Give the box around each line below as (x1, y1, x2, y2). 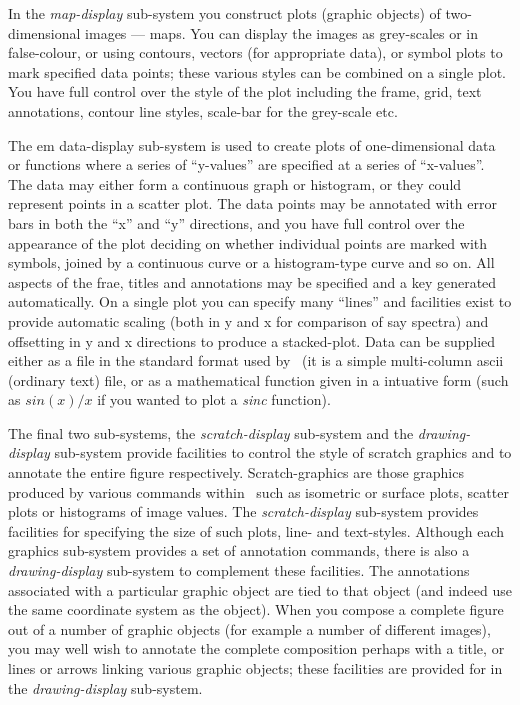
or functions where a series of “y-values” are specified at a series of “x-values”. (8, 154, 485, 175)
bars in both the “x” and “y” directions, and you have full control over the (8, 212, 465, 233)
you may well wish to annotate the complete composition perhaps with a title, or (8, 638, 505, 659)
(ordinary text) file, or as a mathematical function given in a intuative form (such (8, 369, 509, 390)
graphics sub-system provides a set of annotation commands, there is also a (8, 540, 470, 561)
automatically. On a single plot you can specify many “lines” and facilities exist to (8, 291, 512, 312)
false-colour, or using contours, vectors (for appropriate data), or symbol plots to (8, 42, 503, 63)
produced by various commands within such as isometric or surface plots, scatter (8, 481, 509, 502)
